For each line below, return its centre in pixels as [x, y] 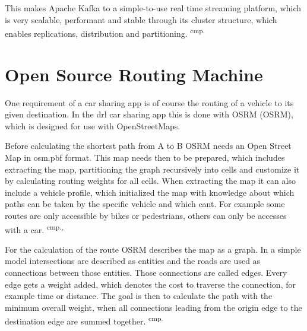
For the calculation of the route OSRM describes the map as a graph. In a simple [153, 249]
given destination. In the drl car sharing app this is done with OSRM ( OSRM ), [149, 114]
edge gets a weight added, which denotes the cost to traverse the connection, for [150, 284]
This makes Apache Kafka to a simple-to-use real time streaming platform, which [153, 8]
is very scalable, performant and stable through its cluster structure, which [141, 19]
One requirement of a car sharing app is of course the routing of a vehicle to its [149, 102]
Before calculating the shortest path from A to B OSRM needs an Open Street [148, 146]
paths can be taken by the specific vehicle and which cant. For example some [145, 204]
